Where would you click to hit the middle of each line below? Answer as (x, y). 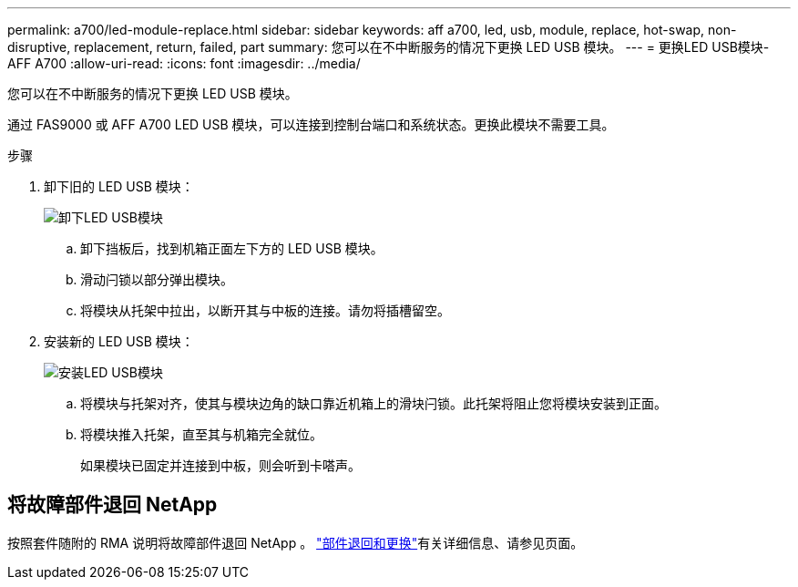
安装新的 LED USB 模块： (119, 341)
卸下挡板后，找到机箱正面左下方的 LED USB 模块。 (232, 248)
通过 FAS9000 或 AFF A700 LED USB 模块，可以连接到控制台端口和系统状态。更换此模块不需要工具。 (311, 124)
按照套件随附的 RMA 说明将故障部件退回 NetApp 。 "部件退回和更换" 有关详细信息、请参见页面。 (296, 542)
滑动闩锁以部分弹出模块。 (157, 279)
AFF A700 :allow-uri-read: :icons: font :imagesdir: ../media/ (184, 63)
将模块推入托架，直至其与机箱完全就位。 (201, 434)
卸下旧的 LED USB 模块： (119, 186)
